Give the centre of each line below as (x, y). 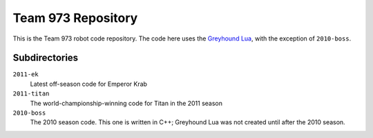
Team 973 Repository (75, 18)
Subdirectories (46, 58)
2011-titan (31, 94)
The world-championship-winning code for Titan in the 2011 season (126, 103)
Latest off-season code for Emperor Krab (89, 84)
